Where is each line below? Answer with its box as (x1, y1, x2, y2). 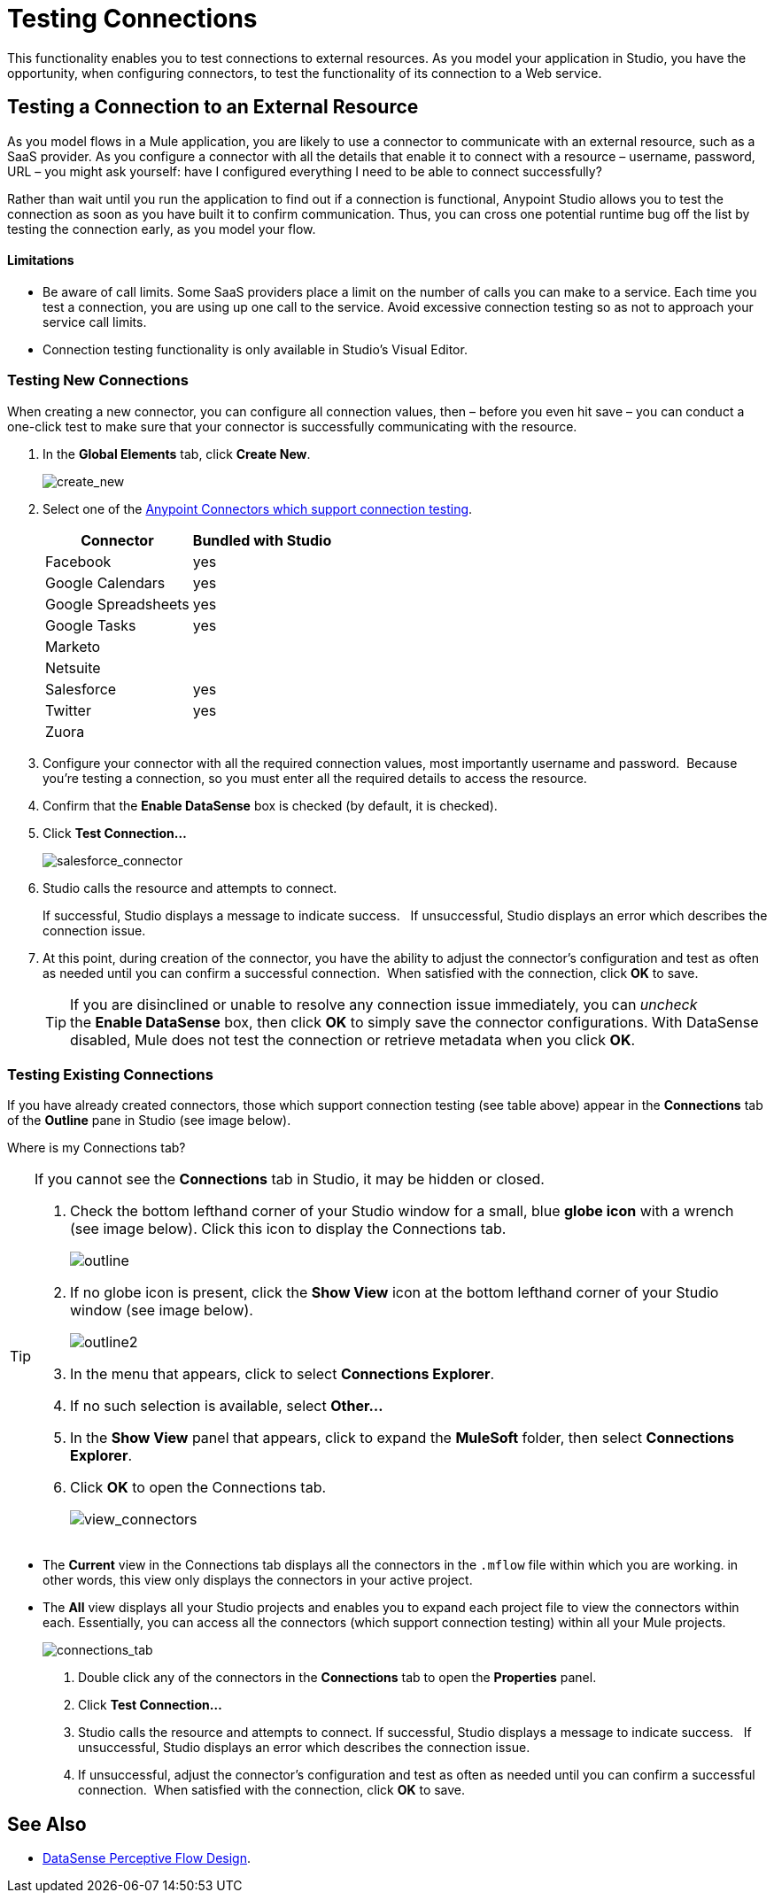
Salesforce (45, 679, 117, 698)
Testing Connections (7, 4, 258, 34)
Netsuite (45, 658, 101, 677)
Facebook (45, 552, 112, 570)
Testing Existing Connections (7, 1065, 213, 1083)
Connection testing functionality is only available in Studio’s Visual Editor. (43, 341, 468, 357)
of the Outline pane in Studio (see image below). (7, 1113, 291, 1128)
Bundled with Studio (192, 531, 332, 549)
